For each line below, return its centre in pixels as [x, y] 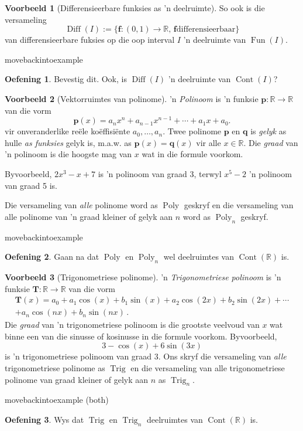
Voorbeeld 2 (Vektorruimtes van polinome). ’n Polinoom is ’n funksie [132, 98]
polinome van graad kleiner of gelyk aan [77, 379]
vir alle [209, 142]
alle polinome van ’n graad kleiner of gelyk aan [89, 216]
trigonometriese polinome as [55, 368]
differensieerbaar [206, 30]
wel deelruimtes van [199, 257]
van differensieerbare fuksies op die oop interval [90, 40]
